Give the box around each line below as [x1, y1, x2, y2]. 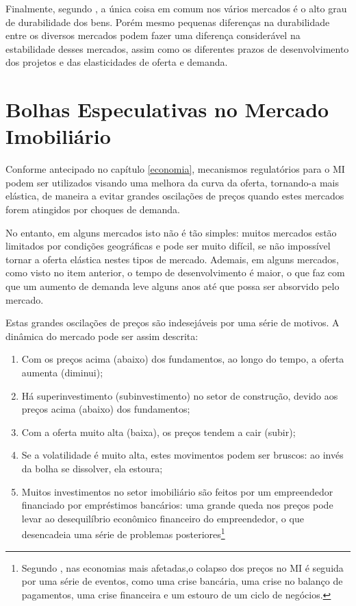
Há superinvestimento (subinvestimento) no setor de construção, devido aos [21, 388, 338, 402]
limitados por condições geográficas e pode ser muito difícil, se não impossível [5, 239, 331, 253]
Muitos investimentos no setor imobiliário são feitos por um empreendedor [21, 484, 333, 498]
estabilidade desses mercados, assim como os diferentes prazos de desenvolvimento [5, 41, 349, 56]
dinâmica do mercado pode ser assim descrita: [5, 328, 199, 343]
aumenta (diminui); [21, 365, 103, 379]
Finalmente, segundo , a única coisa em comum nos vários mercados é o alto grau [5, 1, 347, 15]
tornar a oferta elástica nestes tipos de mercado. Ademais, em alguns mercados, [5, 252, 339, 266]
